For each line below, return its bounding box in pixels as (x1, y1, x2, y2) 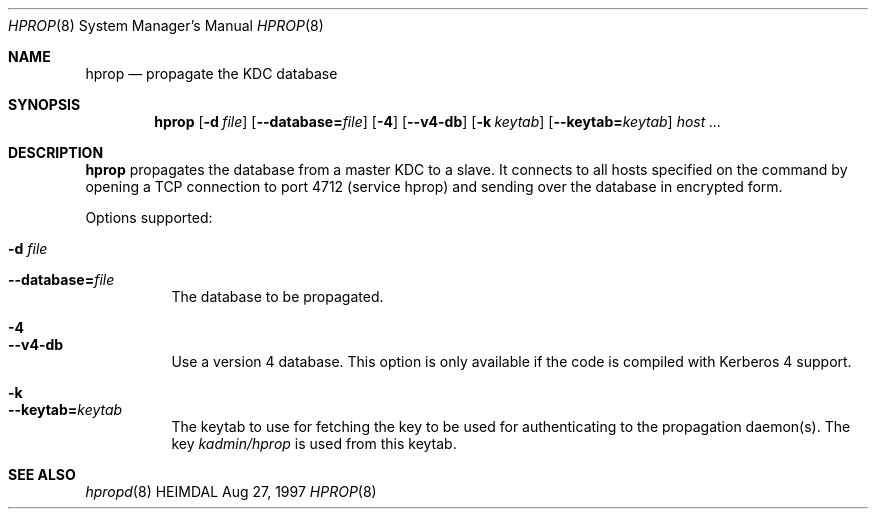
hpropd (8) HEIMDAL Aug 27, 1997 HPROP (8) (85, 483, 377, 500)
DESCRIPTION (8, 144, 104, 161)
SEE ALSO (8, 466, 76, 483)
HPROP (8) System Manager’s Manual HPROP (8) (8, 17, 324, 34)
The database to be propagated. (171, 288, 384, 305)
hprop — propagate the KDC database (85, 65, 338, 82)
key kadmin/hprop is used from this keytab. (171, 435, 457, 452)
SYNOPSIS (8, 96, 81, 113)
